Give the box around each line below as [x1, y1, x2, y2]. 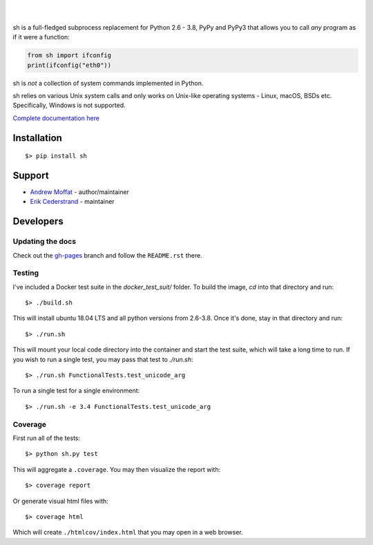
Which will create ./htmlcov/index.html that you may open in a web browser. [12, 528, 243, 537]
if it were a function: [12, 33, 70, 41]
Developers [12, 216, 64, 227]
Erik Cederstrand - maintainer [30, 198, 115, 206]
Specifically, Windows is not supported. [12, 101, 126, 110]
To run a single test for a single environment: [12, 387, 140, 395]
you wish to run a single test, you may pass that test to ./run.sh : [12, 355, 193, 363]
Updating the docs [12, 237, 76, 247]
